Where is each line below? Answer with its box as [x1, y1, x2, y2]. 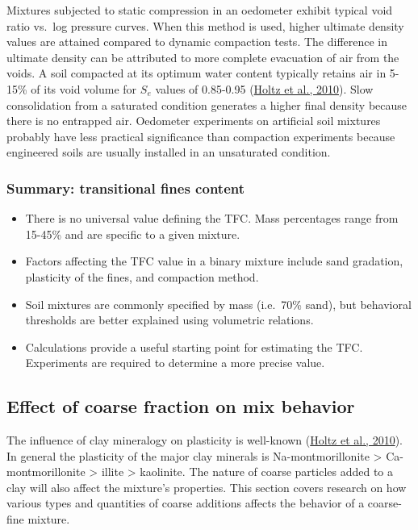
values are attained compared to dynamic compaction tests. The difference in [6, 33, 388, 50]
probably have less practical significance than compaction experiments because [6, 127, 395, 144]
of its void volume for [31, 80, 137, 97]
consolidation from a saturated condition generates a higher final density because [6, 96, 408, 113]
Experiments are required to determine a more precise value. [25, 354, 325, 371]
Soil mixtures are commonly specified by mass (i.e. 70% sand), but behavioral [25, 295, 412, 312]
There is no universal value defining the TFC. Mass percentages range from [25, 210, 399, 227]
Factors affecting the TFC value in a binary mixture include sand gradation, [25, 252, 403, 269]
